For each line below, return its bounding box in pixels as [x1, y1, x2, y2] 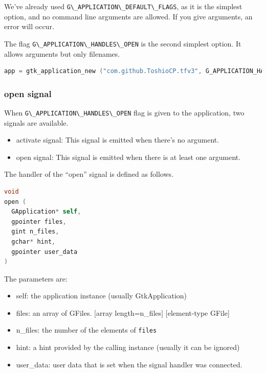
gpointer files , [11, 218, 66, 225]
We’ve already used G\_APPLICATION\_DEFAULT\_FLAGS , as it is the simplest [4, 1, 242, 11]
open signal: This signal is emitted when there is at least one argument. [16, 151, 241, 162]
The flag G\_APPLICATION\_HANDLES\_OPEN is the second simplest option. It [4, 38, 241, 49]
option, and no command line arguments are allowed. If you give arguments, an [4, 11, 253, 21]
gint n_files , [11, 228, 59, 236]
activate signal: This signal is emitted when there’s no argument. [16, 134, 219, 145]
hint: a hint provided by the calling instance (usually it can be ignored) [16, 342, 240, 353]
